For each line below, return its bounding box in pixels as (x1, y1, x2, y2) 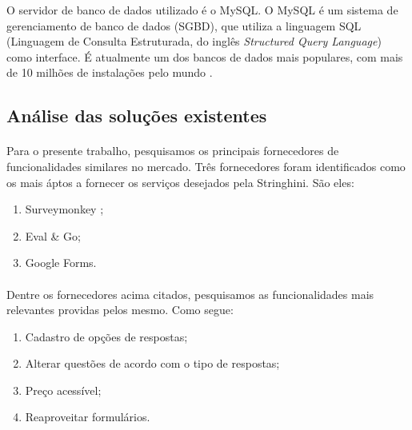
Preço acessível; (25, 381, 102, 398)
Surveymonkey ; (25, 201, 104, 217)
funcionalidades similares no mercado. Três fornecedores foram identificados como (6, 157, 406, 174)
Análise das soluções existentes (6, 103, 267, 128)
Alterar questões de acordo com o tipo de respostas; (25, 355, 280, 372)
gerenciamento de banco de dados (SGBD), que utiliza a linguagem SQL (6, 17, 362, 34)
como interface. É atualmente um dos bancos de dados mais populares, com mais (6, 48, 403, 65)
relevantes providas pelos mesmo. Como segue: (6, 301, 234, 318)
